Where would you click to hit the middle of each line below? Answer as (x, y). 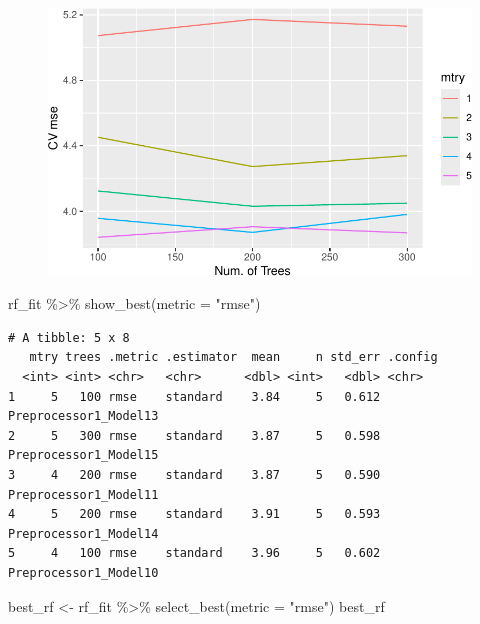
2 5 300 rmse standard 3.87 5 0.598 (194, 435)
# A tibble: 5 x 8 (69, 337)
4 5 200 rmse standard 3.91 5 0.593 (194, 514)
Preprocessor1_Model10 (83, 572)
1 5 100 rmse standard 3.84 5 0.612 (194, 396)
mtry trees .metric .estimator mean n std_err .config (233, 357)
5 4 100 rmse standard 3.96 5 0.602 (194, 553)
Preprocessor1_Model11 (83, 494)
